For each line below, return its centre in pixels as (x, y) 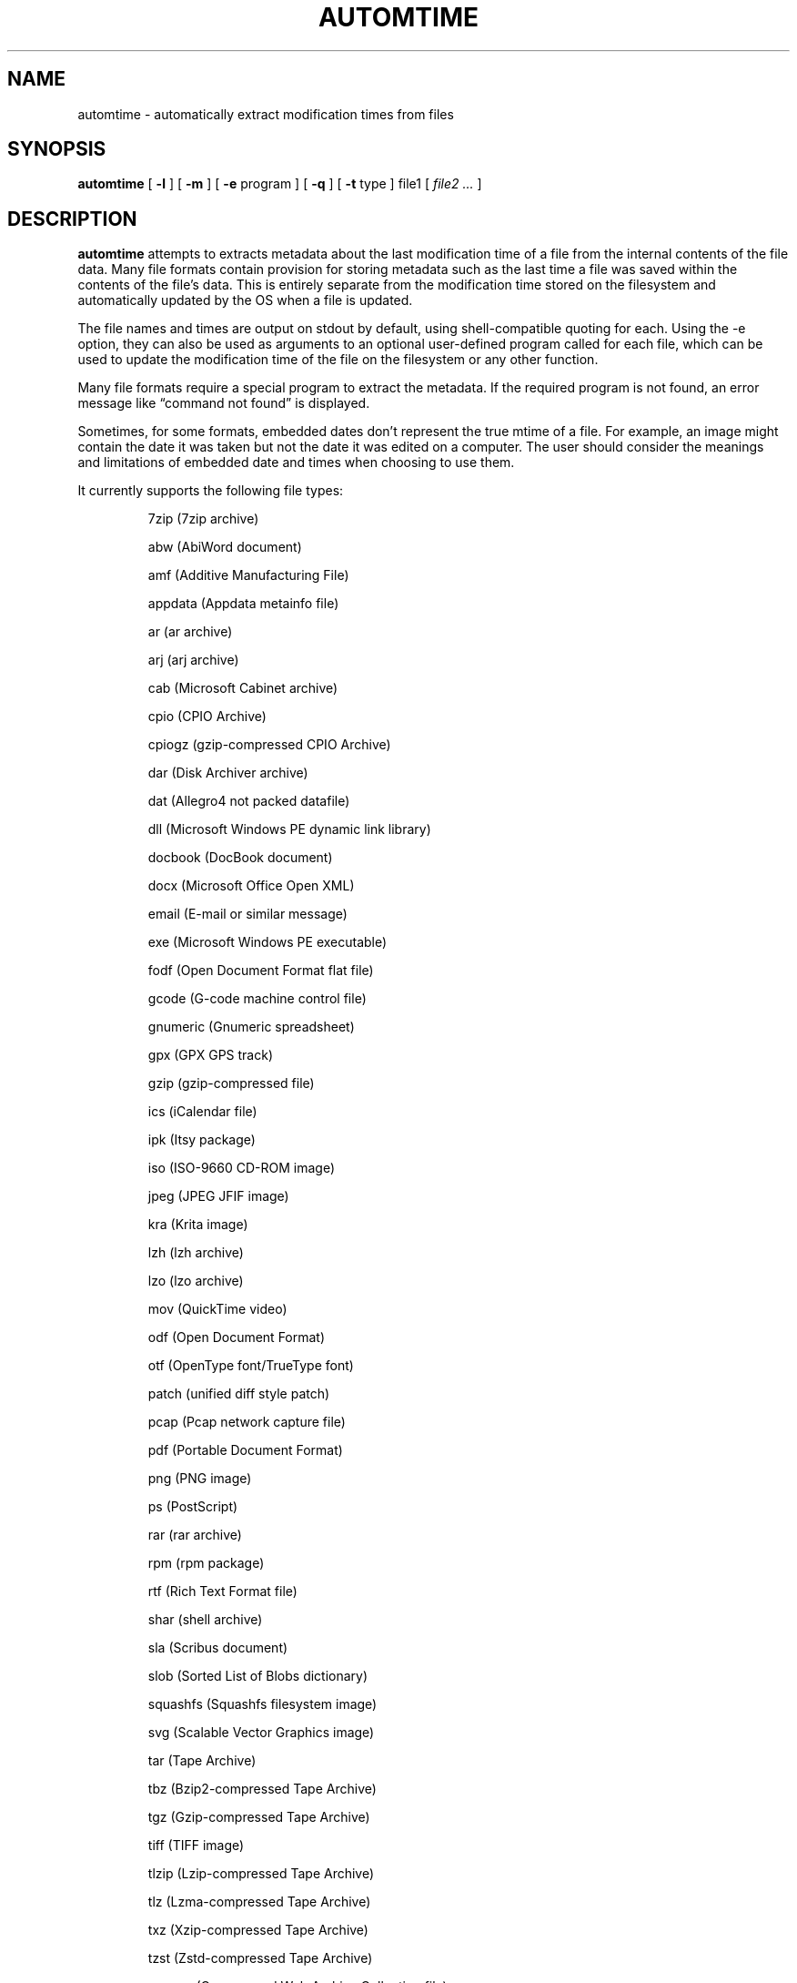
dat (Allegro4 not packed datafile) (249, 801)
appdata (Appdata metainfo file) (243, 604)
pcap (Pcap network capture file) (247, 1422)
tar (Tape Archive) (202, 1761)
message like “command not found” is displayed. (224, 403)
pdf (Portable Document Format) (245, 1450)
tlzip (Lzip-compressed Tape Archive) (261, 1874)
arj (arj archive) (193, 660)
